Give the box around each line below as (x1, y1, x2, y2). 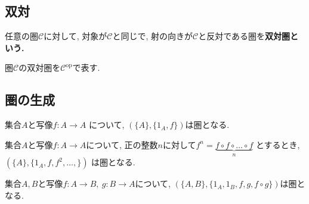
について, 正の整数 (86, 138, 158, 150)
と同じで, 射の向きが (112, 30, 193, 42)
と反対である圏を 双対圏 (198, 30, 291, 42)
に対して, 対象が (44, 30, 107, 42)
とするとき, (256, 138, 300, 150)
